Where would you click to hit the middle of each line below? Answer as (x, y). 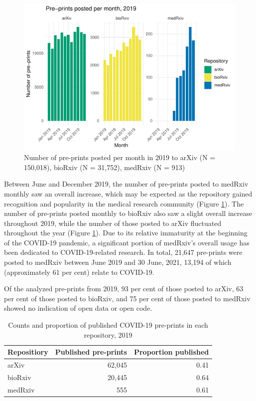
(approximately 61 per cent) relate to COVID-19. (79, 272)
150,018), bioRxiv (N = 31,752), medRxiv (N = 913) (105, 167)
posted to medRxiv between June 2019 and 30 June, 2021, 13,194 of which (118, 262)
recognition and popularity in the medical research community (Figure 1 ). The (124, 203)
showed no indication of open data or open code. (78, 308)
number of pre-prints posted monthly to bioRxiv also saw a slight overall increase (128, 213)
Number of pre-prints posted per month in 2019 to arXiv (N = (120, 157)
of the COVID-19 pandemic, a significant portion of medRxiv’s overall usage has (127, 242)
